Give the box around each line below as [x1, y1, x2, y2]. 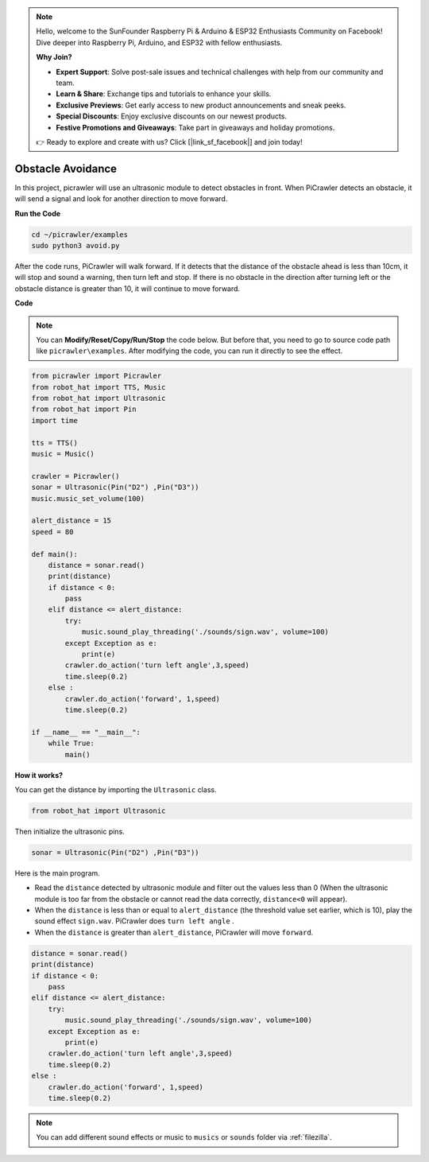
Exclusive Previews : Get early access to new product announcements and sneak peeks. [56, 100, 346, 110]
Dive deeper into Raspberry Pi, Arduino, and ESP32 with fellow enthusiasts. [36, 37, 283, 47]
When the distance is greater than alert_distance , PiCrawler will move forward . [34, 927, 314, 937]
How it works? [14, 770, 64, 779]
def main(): [31, 550, 79, 558]
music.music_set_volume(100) [31, 494, 145, 503]
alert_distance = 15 [31, 516, 111, 525]
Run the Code [14, 208, 61, 218]
